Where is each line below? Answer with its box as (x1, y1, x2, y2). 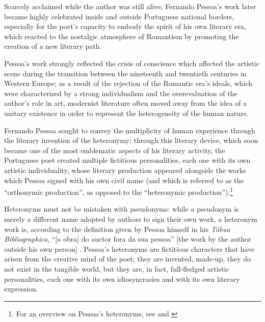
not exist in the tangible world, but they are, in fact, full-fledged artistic (4, 263, 229, 274)
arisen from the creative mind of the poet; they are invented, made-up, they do (4, 253, 251, 264)
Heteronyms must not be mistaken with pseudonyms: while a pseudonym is (4, 203, 239, 214)
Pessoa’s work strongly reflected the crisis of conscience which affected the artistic (4, 57, 259, 68)
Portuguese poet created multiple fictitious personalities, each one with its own (4, 155, 251, 165)
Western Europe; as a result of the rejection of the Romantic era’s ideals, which (4, 78, 253, 89)
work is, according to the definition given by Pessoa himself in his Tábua (4, 223, 230, 234)
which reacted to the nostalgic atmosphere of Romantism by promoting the (4, 31, 239, 41)
